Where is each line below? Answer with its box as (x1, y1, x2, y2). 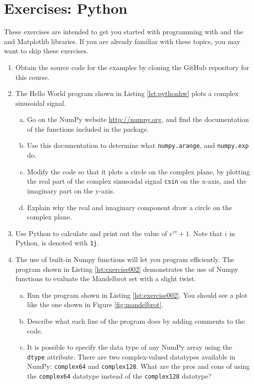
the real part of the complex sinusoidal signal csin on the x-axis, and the (27, 176, 247, 186)
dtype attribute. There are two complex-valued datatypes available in (27, 351, 235, 361)
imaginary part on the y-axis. (27, 185, 115, 195)
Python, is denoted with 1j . (15, 238, 99, 248)
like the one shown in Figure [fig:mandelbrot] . (27, 299, 164, 310)
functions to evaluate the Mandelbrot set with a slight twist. (15, 273, 196, 284)
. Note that (189, 228, 223, 238)
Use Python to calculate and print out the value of (15, 228, 168, 238)
